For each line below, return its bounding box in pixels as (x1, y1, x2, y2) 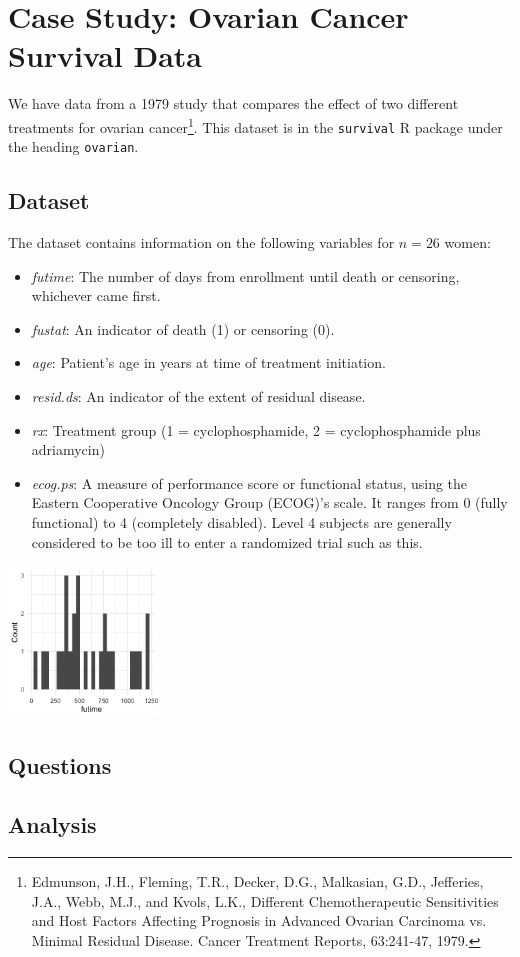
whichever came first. (31, 285, 161, 306)
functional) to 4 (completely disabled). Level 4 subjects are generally (31, 512, 452, 533)
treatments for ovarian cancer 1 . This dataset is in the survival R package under (8, 113, 503, 137)
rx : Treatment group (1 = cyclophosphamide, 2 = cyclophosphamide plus (31, 419, 481, 440)
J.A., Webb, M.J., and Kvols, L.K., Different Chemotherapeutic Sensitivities (31, 890, 499, 911)
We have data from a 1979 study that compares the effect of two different (8, 93, 459, 114)
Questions (8, 750, 112, 781)
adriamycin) (31, 439, 105, 460)
